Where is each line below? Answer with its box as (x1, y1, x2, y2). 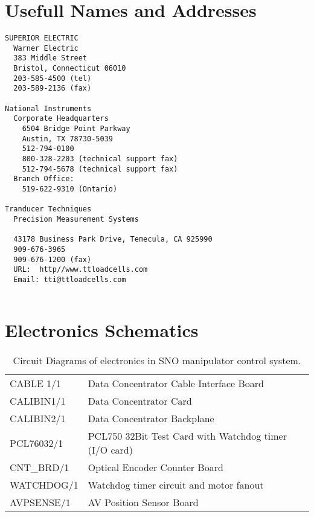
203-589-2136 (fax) (13, 84, 92, 93)
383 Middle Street (13, 54, 88, 63)
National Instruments (5, 104, 92, 113)
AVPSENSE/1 (10, 495, 71, 510)
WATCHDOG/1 (10, 478, 78, 492)
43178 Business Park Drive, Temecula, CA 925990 (13, 235, 213, 244)
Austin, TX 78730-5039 (22, 134, 113, 143)
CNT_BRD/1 (10, 460, 69, 475)
